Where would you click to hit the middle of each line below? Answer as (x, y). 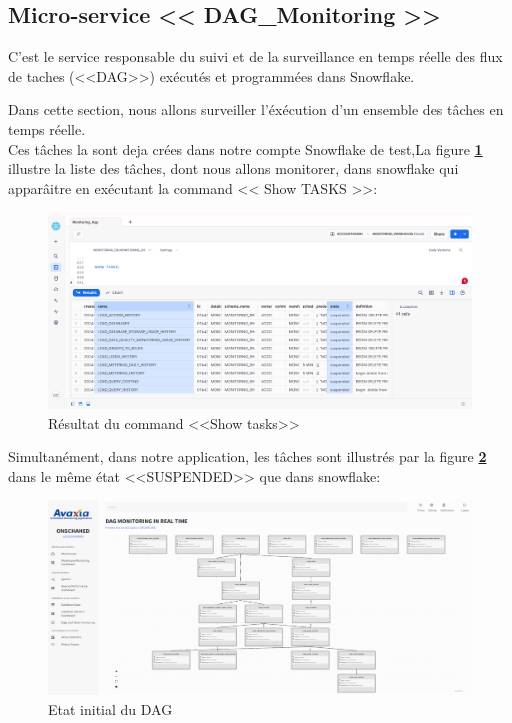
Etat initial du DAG (110, 709)
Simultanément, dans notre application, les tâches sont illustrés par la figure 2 (247, 456)
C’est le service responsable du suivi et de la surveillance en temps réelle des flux (255, 56)
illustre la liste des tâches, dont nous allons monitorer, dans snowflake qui (233, 168)
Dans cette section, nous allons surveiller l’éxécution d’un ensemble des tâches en (256, 109)
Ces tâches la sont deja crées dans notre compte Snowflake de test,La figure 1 (245, 148)
